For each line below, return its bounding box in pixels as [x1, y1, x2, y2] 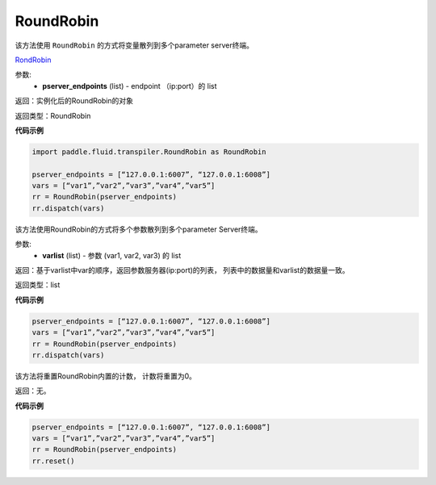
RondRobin [15, 55, 52, 65]
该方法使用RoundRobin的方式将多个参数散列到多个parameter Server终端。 [15, 224, 262, 234]
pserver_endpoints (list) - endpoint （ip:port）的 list [42, 81, 217, 90]
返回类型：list [15, 280, 61, 290]
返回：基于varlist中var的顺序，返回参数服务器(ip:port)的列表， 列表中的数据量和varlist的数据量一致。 [15, 265, 350, 274]
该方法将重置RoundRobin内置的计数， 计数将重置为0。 [15, 371, 197, 381]
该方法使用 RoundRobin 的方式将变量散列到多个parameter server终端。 [15, 40, 254, 50]
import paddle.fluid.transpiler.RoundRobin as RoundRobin [31, 147, 266, 157]
